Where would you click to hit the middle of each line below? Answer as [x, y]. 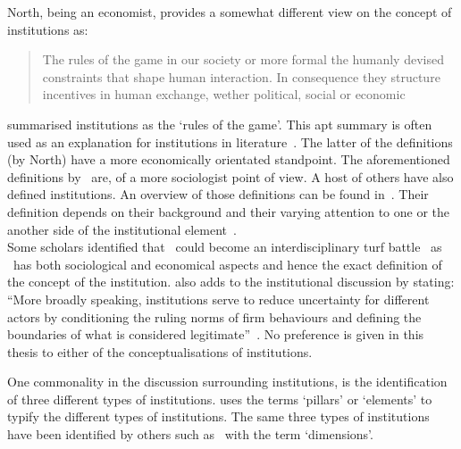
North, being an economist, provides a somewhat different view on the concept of [230, 12]
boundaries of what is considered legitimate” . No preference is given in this [216, 334]
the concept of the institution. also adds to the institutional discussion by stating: [231, 282]
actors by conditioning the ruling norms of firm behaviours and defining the [214, 316]
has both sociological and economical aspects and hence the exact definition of [227, 264]
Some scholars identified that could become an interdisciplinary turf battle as [225, 247]
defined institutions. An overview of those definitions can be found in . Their [218, 194]
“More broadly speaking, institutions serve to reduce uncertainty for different [218, 299]
